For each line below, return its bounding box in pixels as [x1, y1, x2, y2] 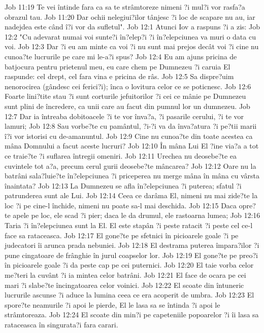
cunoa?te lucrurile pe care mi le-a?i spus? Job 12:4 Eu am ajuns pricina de [5, 51, 237, 61]
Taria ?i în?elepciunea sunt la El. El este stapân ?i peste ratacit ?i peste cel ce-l [5, 220, 253, 231]
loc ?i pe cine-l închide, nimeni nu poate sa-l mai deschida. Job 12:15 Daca [5, 200, 237, 210]
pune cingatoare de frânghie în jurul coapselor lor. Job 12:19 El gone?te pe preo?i [5, 249, 258, 260]
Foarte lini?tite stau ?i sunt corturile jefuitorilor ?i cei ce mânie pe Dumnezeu [5, 91, 246, 101]
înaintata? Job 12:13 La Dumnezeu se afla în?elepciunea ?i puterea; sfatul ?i [5, 180, 242, 191]
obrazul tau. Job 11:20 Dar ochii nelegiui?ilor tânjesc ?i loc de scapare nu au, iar [5, 11, 255, 22]
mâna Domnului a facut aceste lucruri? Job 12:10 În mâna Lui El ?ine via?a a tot [5, 140, 259, 151]
